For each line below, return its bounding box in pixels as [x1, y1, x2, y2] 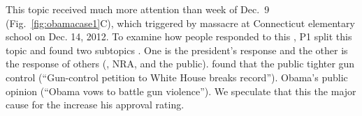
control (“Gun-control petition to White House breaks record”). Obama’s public [6, 69, 348, 84]
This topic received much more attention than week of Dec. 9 [6, 2, 270, 16]
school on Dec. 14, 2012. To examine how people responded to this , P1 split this [6, 29, 352, 44]
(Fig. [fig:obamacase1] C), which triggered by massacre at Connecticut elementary [6, 15, 355, 30]
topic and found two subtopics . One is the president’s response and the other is [6, 42, 348, 57]
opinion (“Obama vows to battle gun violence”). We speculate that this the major [6, 83, 356, 98]
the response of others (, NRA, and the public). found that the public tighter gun [6, 56, 355, 71]
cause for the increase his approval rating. [6, 97, 184, 112]
